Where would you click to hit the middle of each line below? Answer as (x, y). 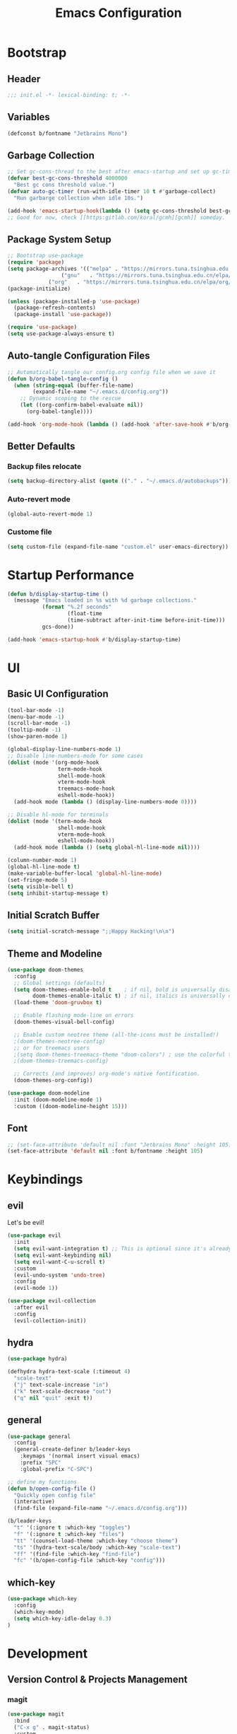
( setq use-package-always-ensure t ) (61, 334)
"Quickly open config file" (55, 1495)
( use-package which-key (42, 1599)
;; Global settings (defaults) (60, 983)
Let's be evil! (26, 1223)
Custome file (30, 532)
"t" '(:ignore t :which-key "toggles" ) (72, 1528)
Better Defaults (41, 447)
